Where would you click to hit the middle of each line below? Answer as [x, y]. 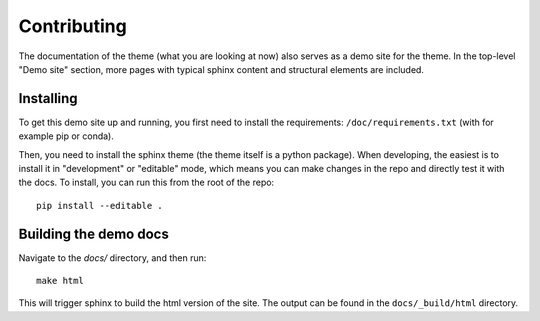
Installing [48, 98]
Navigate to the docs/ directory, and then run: [112, 257]
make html [60, 281]
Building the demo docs [93, 233]
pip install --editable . [100, 205]
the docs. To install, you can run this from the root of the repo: [146, 182]
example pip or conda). [66, 136]
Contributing [72, 26]
